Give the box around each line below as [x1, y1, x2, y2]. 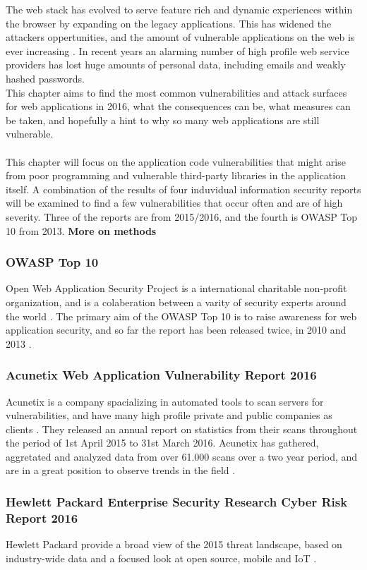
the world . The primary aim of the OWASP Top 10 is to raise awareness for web [6, 308, 357, 323]
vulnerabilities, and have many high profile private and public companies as [6, 408, 332, 423]
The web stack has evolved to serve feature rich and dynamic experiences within [6, 2, 353, 16]
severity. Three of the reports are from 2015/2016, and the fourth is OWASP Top [6, 209, 358, 224]
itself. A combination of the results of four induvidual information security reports [6, 181, 361, 196]
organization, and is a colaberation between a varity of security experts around [6, 294, 347, 309]
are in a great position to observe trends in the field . [6, 463, 236, 478]
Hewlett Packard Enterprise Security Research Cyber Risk [6, 492, 348, 510]
